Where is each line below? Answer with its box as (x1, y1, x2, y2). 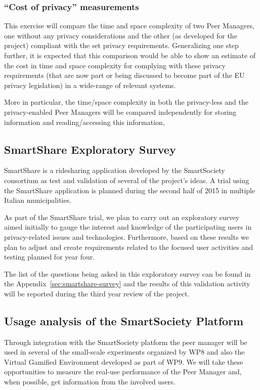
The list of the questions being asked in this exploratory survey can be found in (4, 268, 251, 279)
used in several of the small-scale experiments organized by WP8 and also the (4, 346, 245, 357)
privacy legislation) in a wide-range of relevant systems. (4, 79, 176, 90)
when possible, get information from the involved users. (4, 376, 176, 387)
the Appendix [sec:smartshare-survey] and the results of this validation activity (4, 278, 250, 289)
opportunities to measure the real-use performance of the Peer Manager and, (4, 366, 242, 377)
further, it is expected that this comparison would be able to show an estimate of (4, 50, 256, 60)
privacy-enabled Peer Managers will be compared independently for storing (4, 106, 237, 117)
